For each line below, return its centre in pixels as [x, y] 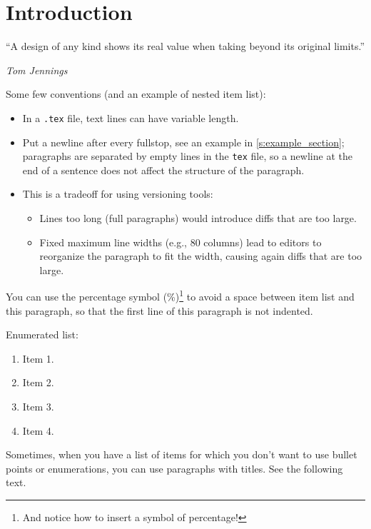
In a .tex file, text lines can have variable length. [131, 117]
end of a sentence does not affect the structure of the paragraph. [163, 170]
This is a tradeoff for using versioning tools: [118, 194]
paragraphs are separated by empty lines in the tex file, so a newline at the [187, 156]
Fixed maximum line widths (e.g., [113, 242]
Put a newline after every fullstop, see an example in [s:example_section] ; [183, 142]
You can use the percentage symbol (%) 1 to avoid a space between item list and [180, 296]
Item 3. [38, 406]
